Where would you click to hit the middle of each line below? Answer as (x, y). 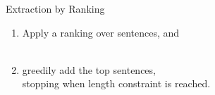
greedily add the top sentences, (89, 69)
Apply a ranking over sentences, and (101, 32)
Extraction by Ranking (55, 8)
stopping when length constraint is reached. (116, 83)
